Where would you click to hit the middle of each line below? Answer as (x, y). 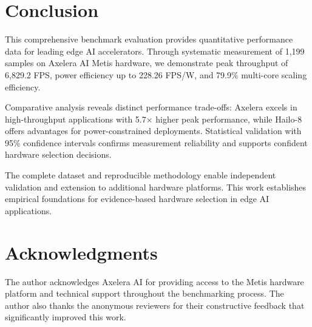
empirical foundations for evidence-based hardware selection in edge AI (137, 199)
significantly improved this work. (66, 317)
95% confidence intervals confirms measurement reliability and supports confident (156, 142)
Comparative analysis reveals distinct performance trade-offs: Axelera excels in (151, 107)
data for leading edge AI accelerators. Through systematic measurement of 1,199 (155, 51)
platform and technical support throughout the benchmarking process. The (144, 293)
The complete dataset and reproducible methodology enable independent (141, 175)
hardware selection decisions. (58, 154)
